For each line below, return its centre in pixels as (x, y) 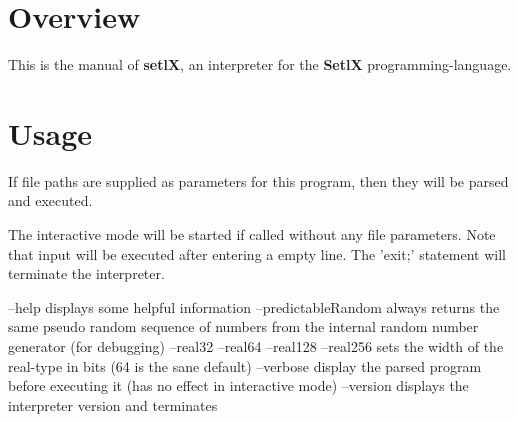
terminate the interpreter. (86, 273)
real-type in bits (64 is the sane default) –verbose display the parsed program (245, 365)
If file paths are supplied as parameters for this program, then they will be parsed (258, 180)
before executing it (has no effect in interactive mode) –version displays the (238, 385)
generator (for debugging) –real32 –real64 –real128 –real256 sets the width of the (256, 346)
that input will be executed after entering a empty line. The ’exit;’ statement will (257, 253)
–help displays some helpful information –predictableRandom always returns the (254, 306)
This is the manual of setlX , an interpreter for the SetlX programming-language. (260, 64)
